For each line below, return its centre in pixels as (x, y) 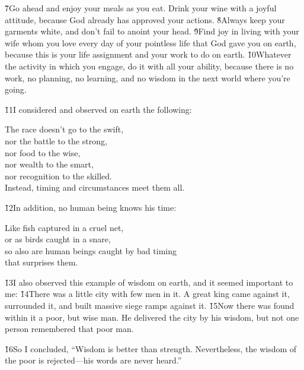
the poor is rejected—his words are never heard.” (93, 360)
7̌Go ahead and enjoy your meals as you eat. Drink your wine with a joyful (141, 8)
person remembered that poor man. (69, 329)
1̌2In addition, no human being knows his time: (91, 207)
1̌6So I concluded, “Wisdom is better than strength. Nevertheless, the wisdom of (151, 348)
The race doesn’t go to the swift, (64, 129)
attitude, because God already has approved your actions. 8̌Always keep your (145, 19)
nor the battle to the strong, (56, 140)
